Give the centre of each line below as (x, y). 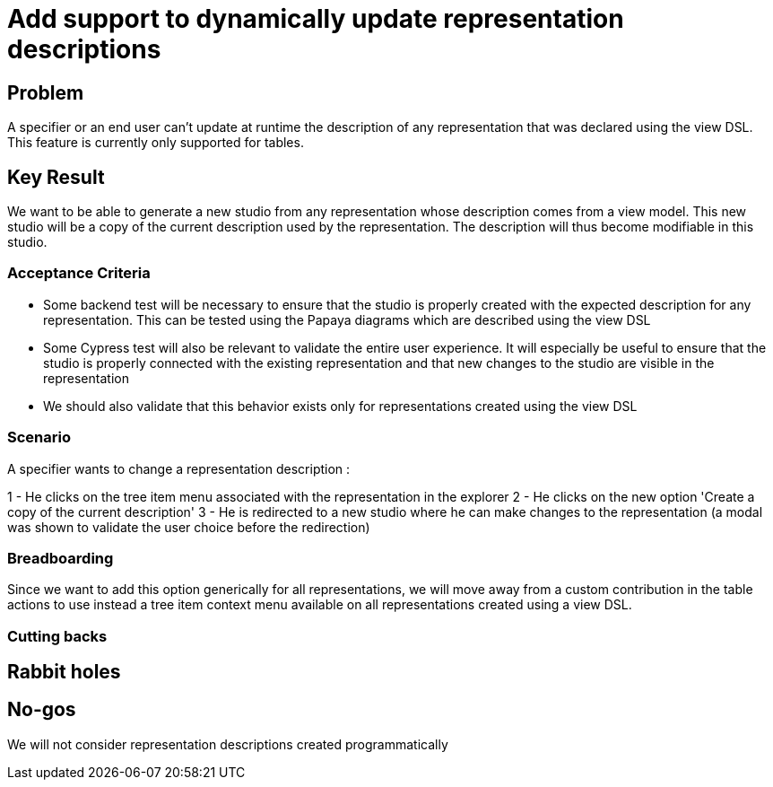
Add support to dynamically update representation (316, 19)
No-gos (42, 710)
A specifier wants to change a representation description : (179, 468)
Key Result (56, 177)
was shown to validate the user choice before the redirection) (189, 527)
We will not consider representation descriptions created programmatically (228, 744)
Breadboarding (61, 558)
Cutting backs (57, 636)
